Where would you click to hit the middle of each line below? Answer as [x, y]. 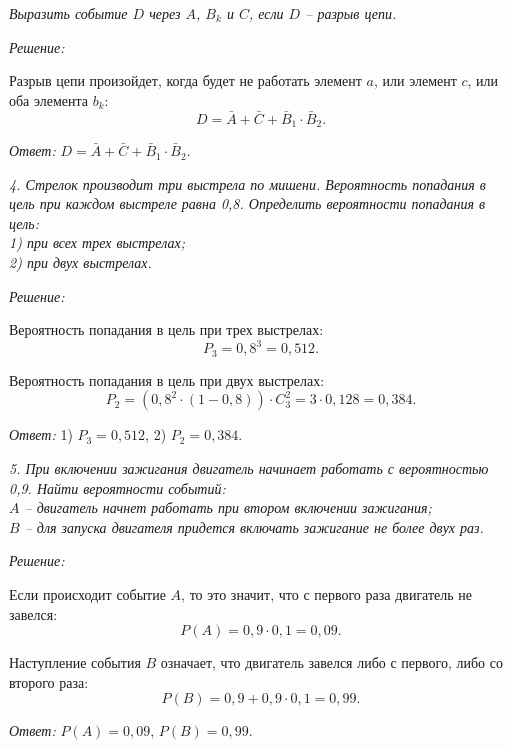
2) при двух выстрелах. [80, 262]
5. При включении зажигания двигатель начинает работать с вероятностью [249, 467]
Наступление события [75, 662]
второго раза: [49, 681]
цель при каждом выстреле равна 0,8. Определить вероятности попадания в [247, 203]
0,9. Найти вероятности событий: [117, 487]
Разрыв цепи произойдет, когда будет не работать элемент [185, 80]
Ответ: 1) [41, 434]
